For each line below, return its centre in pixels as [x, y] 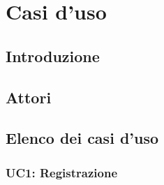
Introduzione [53, 55]
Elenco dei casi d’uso [82, 138]
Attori [29, 97]
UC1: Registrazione [62, 172]
